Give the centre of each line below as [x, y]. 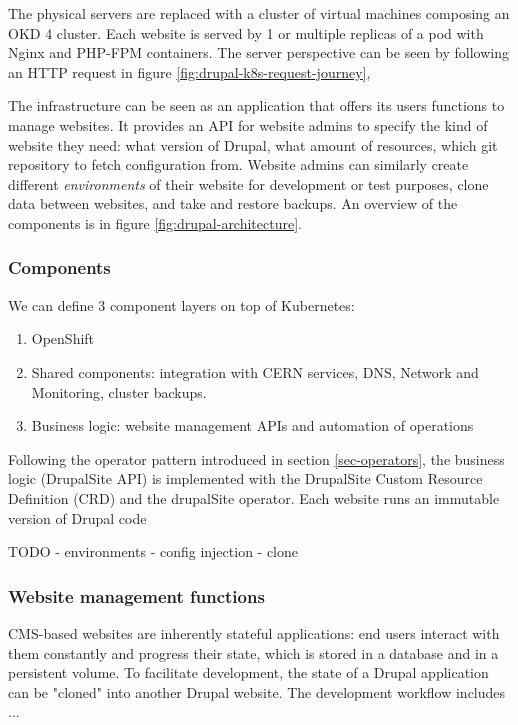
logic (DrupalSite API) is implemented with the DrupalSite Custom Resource [245, 478]
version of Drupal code [77, 517]
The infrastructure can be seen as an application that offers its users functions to [256, 105]
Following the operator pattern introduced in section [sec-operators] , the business [256, 458]
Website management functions [136, 595]
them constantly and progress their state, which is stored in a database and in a [253, 652]
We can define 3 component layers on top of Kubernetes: [181, 304]
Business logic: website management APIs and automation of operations [252, 425]
